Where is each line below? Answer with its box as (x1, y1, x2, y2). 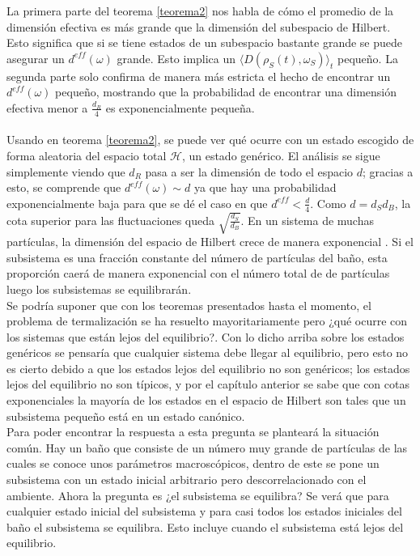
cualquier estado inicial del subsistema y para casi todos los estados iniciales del (6, 503, 402, 520)
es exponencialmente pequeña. (105, 99, 255, 116)
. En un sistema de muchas (240, 211, 374, 228)
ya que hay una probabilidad (193, 179, 337, 196)
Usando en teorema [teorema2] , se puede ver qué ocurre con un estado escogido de (6, 131, 414, 148)
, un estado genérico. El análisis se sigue (181, 146, 380, 163)
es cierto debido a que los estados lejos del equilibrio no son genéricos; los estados (6, 359, 410, 376)
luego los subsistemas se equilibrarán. (6, 280, 192, 297)
